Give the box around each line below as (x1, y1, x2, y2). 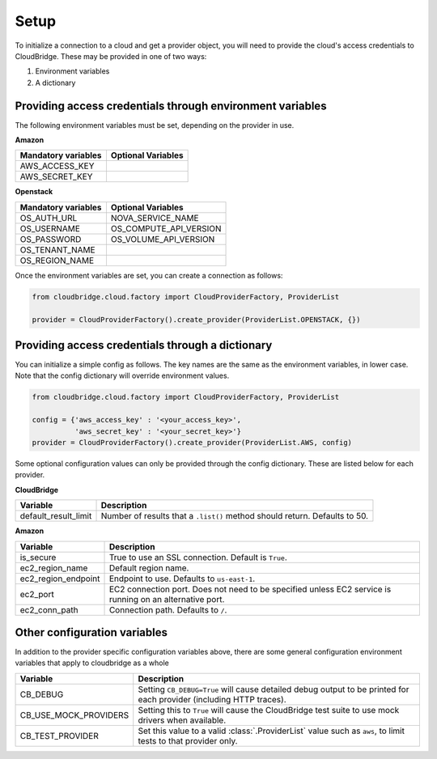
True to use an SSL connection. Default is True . (108, 551, 287, 562)
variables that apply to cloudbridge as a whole (15, 658, 169, 668)
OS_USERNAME (19, 223, 81, 234)
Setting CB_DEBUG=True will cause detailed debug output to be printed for (138, 684, 409, 695)
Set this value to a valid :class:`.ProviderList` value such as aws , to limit (138, 725, 405, 736)
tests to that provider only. (138, 735, 238, 746)
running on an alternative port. (108, 593, 225, 604)
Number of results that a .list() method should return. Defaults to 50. (100, 511, 368, 522)
